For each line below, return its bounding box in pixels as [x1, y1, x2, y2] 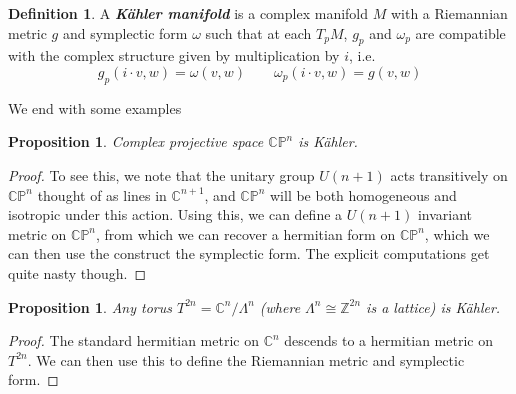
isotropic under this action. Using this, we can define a [8, 204, 343, 225]
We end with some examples [8, 97, 182, 118]
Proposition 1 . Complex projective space [8, 131, 264, 152]
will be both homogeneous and [269, 184, 457, 205]
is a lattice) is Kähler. [366, 296, 501, 317]
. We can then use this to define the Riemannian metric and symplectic [27, 349, 465, 370]
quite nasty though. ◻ [8, 262, 147, 283]
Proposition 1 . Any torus [8, 296, 172, 317]
